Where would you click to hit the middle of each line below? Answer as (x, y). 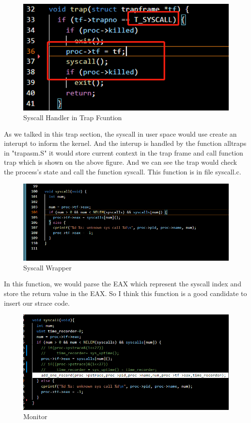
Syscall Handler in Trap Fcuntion (73, 117)
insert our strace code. (37, 303)
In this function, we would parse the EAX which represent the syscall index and (123, 284)
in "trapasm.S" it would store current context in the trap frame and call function (124, 152)
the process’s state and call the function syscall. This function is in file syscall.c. (123, 171)
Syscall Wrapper (47, 267)
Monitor (35, 416)
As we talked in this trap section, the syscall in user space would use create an (120, 133)
